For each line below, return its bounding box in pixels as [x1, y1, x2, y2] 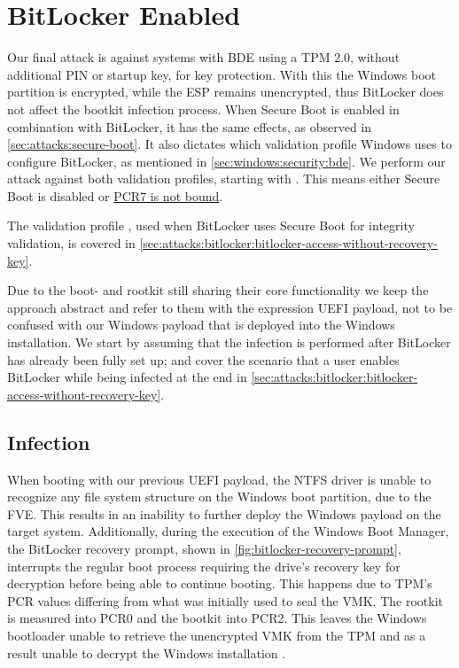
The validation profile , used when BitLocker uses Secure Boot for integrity [7, 216, 415, 235]
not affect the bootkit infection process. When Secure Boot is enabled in [7, 99, 400, 118]
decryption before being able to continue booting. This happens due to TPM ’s [7, 574, 432, 593]
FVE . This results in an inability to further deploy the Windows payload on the [7, 504, 441, 523]
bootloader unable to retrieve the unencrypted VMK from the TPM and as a [7, 625, 426, 644]
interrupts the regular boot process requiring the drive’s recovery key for [7, 556, 401, 575]
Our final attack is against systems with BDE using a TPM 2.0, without [7, 48, 401, 66]
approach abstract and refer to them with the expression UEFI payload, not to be [7, 298, 453, 316]
